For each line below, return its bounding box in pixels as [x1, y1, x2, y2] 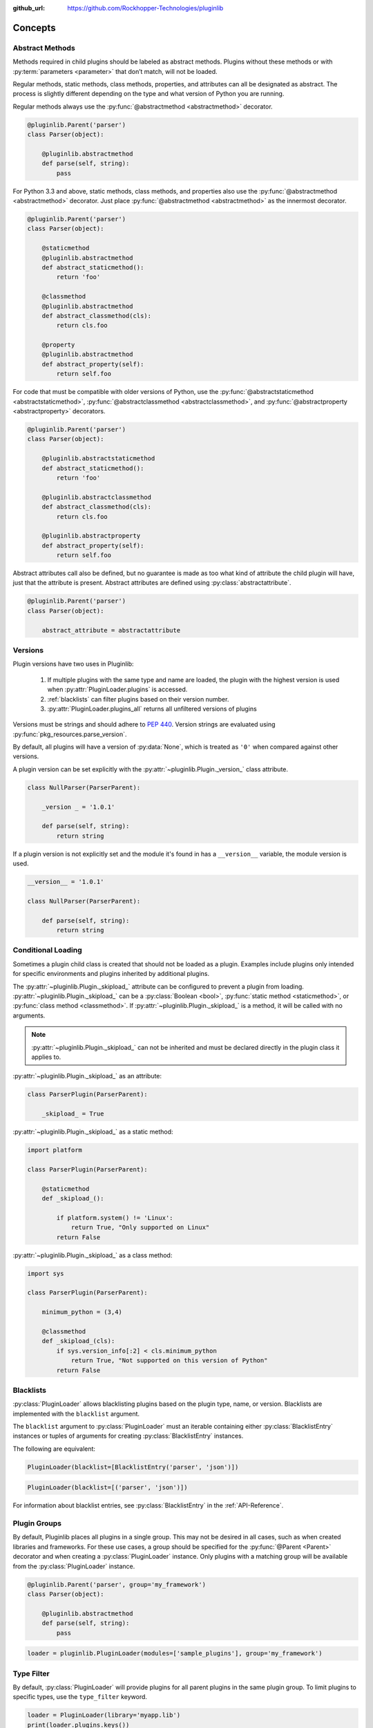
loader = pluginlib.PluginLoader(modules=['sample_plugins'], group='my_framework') [27, 1649, 323, 1657]
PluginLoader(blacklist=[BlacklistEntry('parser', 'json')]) [27, 1463, 239, 1471]
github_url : [12, 4, 45, 12]
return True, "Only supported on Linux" [70, 1223, 210, 1232]
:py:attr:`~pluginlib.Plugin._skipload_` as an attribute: [12, 1072, 162, 1080]
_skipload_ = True [41, 1110, 104, 1118]
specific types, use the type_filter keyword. [12, 1693, 148, 1701]
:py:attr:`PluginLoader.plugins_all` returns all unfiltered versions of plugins [47, 704, 257, 713]
